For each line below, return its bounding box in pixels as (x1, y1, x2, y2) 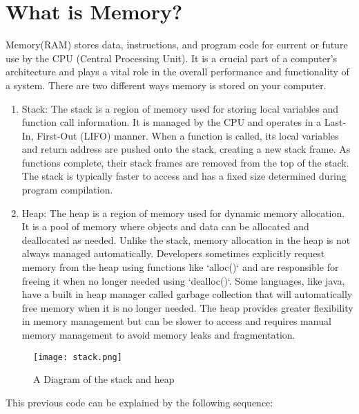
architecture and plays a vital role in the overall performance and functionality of (6, 64, 349, 79)
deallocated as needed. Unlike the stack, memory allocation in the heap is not (21, 232, 351, 247)
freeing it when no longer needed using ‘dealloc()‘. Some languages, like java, (21, 273, 345, 288)
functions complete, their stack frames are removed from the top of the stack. (21, 155, 349, 169)
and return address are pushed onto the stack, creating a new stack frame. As (21, 142, 351, 156)
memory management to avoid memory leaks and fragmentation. (21, 328, 295, 341)
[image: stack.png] (33, 352, 122, 362)
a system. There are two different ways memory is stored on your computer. (6, 77, 327, 92)
